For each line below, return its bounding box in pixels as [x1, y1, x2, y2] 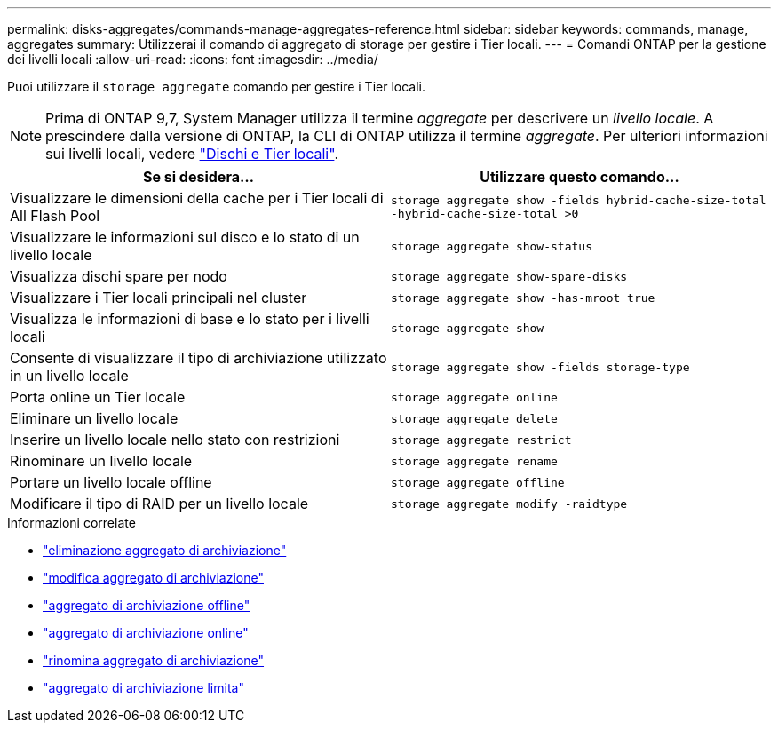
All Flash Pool [10, 207, 100, 225]
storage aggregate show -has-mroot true [391, 290, 655, 305]
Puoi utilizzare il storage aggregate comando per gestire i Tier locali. [7, 79, 425, 94]
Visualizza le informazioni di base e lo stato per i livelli [10, 310, 369, 328]
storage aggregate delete [391, 411, 558, 425]
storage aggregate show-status [391, 239, 592, 253]
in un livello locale [10, 367, 129, 385]
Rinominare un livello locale [10, 452, 193, 470]
